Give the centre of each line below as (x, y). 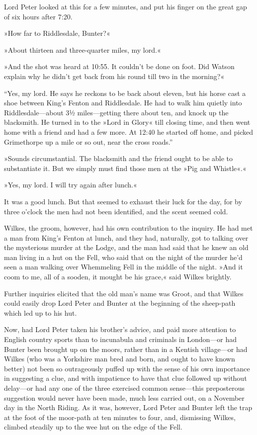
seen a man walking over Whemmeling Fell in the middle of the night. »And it (124, 267)
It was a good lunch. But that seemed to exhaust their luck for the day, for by (123, 201)
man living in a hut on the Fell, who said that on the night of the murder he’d (123, 257)
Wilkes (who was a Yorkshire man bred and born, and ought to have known (120, 359)
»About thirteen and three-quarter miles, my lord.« (83, 49)
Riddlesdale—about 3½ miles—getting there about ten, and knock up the (116, 112)
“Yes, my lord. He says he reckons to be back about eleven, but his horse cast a (125, 93)
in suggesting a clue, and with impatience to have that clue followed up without (126, 378)
